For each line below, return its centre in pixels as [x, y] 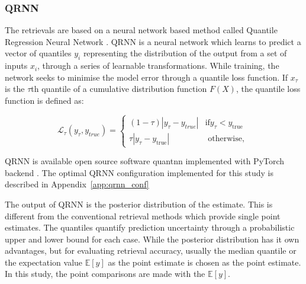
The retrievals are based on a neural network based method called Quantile [141, 30]
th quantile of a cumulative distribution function [119, 89]
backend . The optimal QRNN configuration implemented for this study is [139, 172]
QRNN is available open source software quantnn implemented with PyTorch [145, 161]
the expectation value [44, 262]
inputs [16, 66]
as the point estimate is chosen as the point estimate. [204, 262]
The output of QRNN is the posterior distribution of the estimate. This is [139, 204]
